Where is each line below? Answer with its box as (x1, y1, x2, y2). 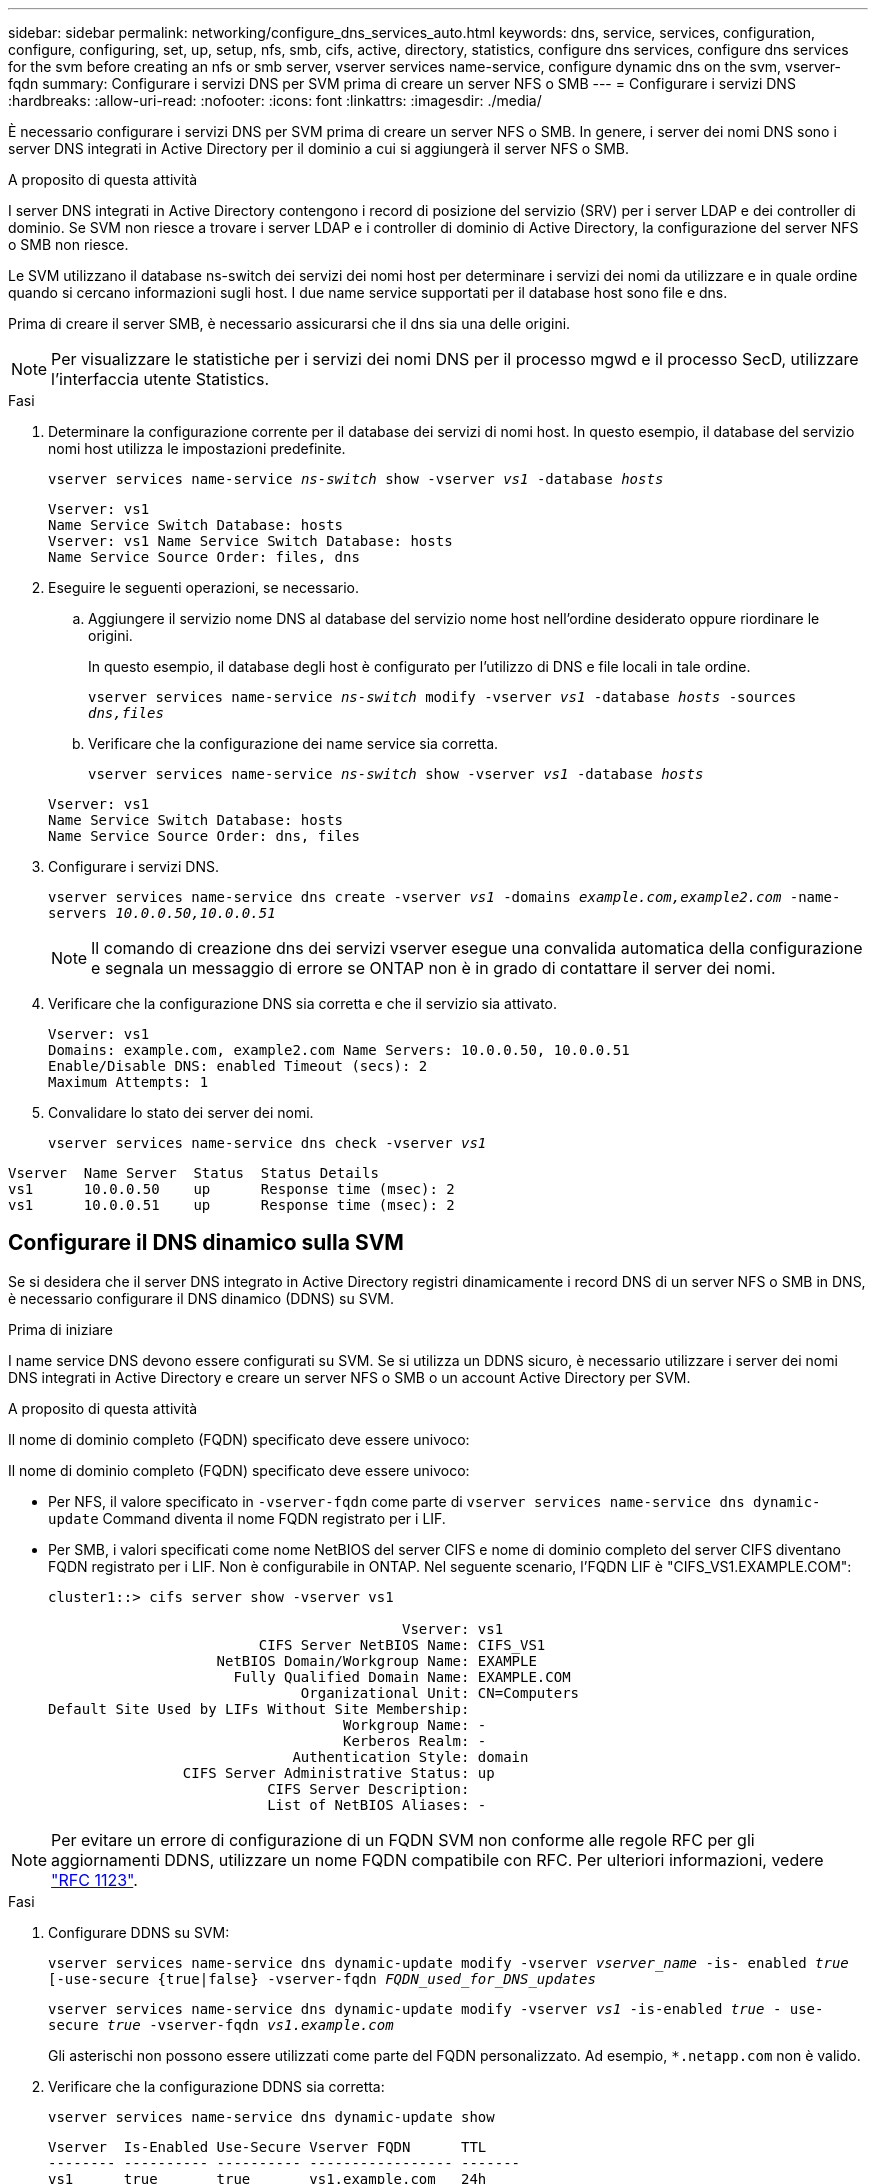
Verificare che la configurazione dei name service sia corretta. (88, 735, 499, 752)
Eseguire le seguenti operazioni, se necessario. (48, 579, 359, 596)
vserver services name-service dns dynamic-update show (48, 2108, 495, 2125)
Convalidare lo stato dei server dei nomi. (48, 1104, 314, 1121)
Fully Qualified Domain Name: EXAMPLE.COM (233, 1668, 571, 1685)
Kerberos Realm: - (343, 1732, 487, 1749)
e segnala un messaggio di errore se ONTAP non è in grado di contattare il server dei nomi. (91, 958, 776, 978)
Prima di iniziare (8, 1320, 113, 1338)
